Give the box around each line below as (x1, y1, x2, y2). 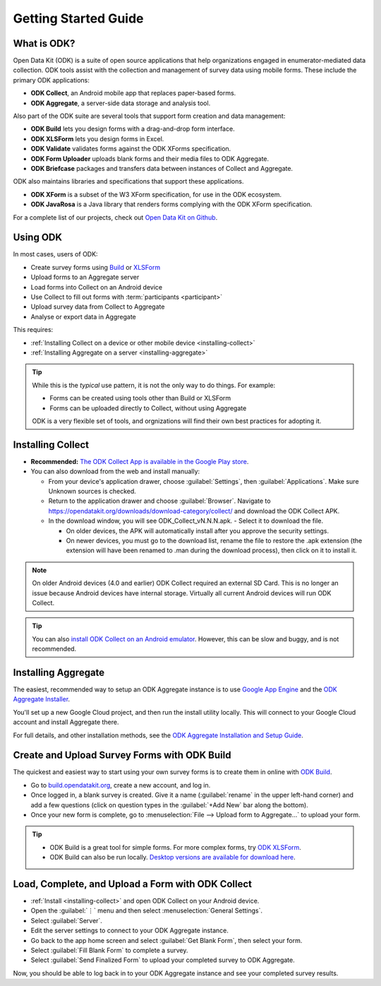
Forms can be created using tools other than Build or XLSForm (49, 394, 231, 403)
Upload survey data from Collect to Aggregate (30, 302, 165, 311)
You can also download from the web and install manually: (30, 467, 200, 476)
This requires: (13, 326, 54, 334)
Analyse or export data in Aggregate (30, 312, 137, 321)
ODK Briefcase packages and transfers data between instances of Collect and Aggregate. (30, 164, 293, 172)
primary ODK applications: (13, 76, 90, 84)
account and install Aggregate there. (13, 718, 119, 727)
